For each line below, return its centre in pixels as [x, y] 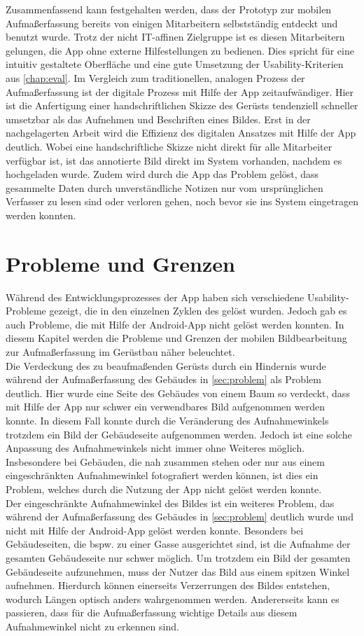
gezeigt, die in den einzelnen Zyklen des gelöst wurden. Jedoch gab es [198, 311]
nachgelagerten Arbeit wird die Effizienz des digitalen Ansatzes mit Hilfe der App [181, 133]
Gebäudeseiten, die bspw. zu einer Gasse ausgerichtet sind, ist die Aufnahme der [178, 544]
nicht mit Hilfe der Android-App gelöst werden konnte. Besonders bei [155, 530]
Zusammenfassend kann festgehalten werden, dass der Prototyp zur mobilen [169, 9]
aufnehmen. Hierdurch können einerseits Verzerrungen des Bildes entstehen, [168, 585]
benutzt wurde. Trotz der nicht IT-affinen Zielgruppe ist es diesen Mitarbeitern [175, 37]
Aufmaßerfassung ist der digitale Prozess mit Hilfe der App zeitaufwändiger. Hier [180, 91]
